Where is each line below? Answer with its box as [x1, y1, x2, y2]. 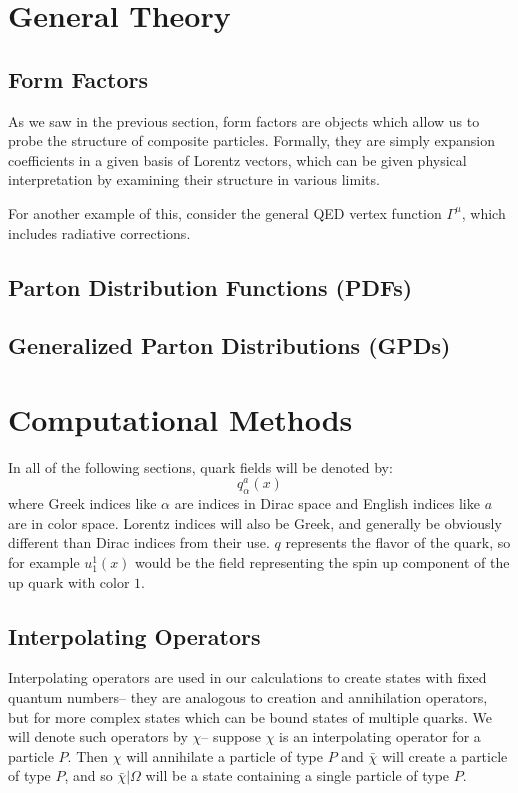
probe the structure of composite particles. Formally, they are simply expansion [8, 130, 495, 151]
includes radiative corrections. [8, 222, 191, 243]
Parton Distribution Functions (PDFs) [8, 271, 413, 302]
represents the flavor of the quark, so [285, 532, 511, 553]
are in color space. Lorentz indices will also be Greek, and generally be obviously [8, 512, 502, 533]
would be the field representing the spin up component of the [135, 552, 510, 572]
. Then [67, 745, 109, 766]
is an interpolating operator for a [279, 726, 481, 747]
